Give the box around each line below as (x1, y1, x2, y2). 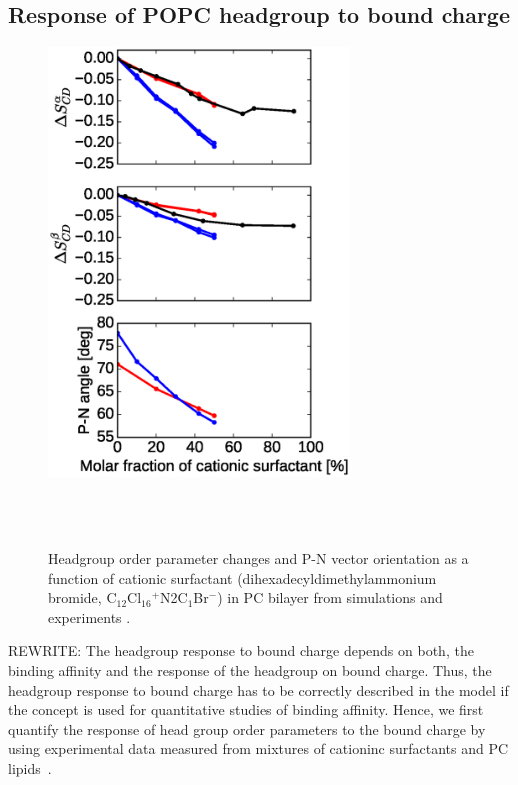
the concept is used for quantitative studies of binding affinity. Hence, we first (8, 699, 484, 720)
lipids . (8, 757, 52, 778)
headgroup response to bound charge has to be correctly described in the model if (8, 679, 509, 700)
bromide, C (48, 587, 117, 608)
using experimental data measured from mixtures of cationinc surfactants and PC (8, 738, 509, 759)
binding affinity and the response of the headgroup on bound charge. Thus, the (8, 659, 492, 680)
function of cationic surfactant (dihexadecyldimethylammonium (48, 567, 437, 588)
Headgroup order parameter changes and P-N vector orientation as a (48, 548, 469, 568)
